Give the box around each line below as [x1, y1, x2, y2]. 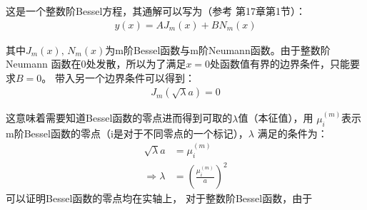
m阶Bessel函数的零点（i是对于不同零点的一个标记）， [6, 125, 248, 140]
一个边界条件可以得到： [84, 70, 195, 85]
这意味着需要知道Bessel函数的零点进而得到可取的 [6, 110, 233, 125]
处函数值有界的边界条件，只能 [210, 56, 351, 71]
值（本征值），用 [238, 110, 313, 125]
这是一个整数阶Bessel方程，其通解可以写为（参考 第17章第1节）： [6, 4, 306, 18]
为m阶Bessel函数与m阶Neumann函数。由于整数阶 [105, 42, 331, 57]
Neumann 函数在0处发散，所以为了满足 [6, 56, 186, 71]
